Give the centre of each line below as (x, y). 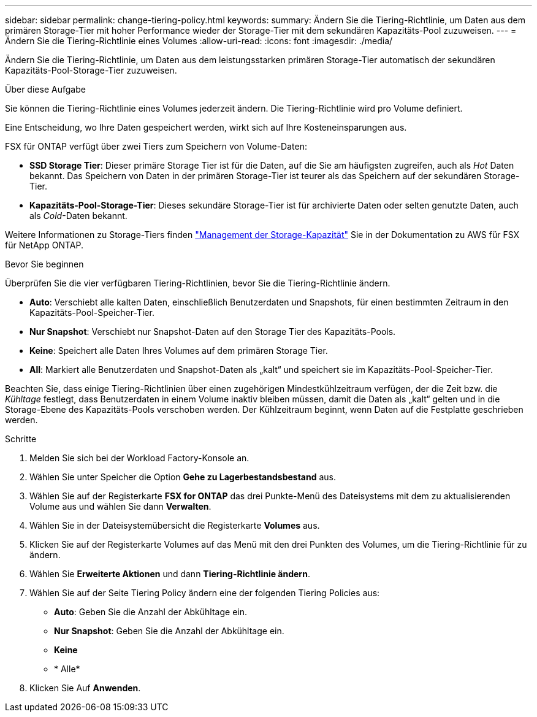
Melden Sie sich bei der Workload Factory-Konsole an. (139, 458)
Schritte (21, 439)
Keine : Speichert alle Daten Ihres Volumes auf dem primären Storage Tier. (179, 351)
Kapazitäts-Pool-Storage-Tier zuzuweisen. (91, 70)
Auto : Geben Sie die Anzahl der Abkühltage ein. (150, 612)
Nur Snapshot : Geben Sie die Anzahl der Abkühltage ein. (169, 631)
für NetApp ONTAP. (44, 245)
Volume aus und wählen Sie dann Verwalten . (120, 506)
